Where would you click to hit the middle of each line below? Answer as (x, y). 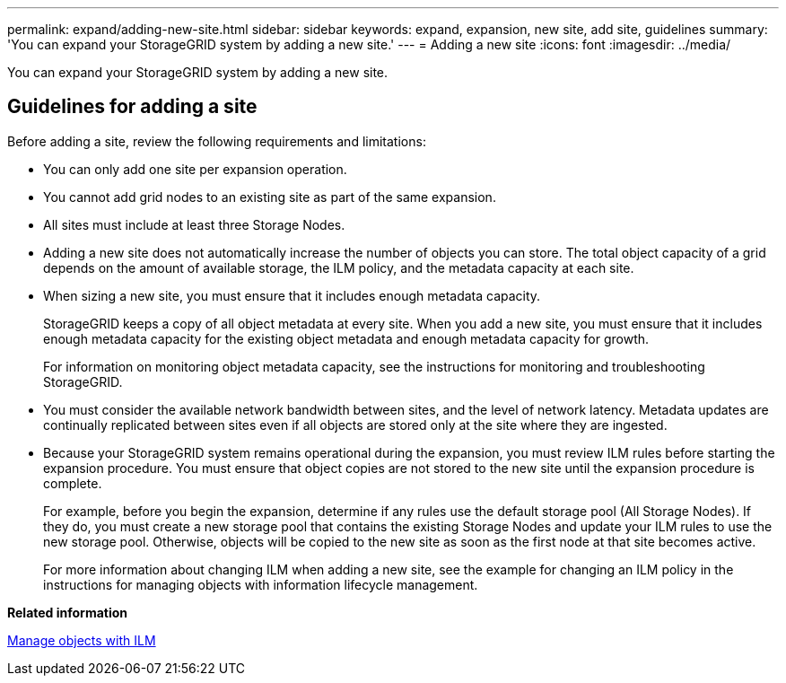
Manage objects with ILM (82, 640)
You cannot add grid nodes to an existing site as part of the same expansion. (270, 197)
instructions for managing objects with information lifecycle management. (261, 584)
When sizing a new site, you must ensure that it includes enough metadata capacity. (292, 295)
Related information (68, 612)
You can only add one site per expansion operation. (195, 169)
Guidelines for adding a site (132, 107)
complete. (73, 483)
